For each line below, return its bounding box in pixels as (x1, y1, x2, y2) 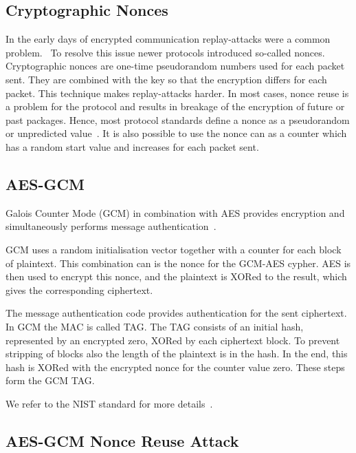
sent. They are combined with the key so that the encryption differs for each (5, 72, 327, 86)
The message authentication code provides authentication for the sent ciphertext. (5, 306, 347, 320)
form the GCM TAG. (5, 373, 95, 388)
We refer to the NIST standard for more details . (5, 396, 213, 410)
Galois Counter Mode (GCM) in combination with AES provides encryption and (5, 205, 345, 220)
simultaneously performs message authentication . (5, 219, 216, 233)
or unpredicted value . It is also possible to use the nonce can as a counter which (5, 126, 347, 140)
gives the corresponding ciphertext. (5, 282, 153, 297)
